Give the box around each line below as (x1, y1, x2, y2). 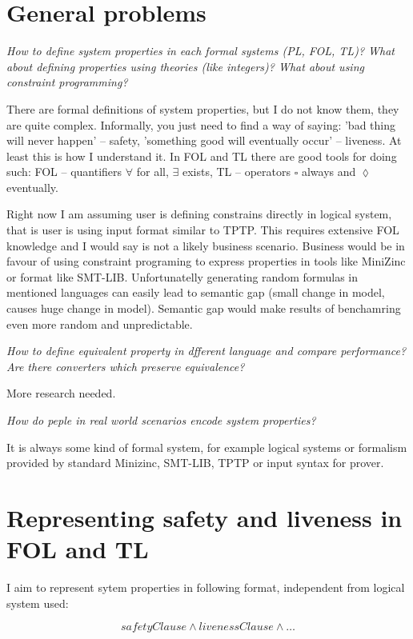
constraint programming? (6, 74, 128, 90)
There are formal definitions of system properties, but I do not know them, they (6, 100, 399, 117)
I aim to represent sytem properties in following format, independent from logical (6, 579, 405, 596)
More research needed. (6, 385, 116, 401)
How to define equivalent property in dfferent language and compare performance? (6, 342, 407, 359)
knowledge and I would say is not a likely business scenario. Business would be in (6, 237, 405, 254)
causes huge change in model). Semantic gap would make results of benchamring (6, 300, 401, 317)
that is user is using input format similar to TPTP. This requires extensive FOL (6, 222, 399, 238)
